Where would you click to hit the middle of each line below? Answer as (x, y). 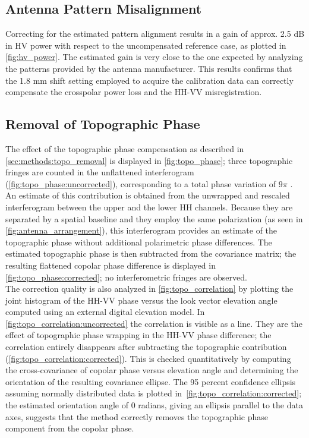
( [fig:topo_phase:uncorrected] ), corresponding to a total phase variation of (141, 183)
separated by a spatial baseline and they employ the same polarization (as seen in (154, 218)
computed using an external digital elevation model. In (105, 312)
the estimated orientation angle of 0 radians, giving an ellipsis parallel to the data (154, 405)
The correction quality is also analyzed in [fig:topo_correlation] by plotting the (149, 289)
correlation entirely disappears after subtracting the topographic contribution (146, 347)
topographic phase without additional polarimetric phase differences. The (139, 242)
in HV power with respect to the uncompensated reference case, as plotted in (146, 45)
